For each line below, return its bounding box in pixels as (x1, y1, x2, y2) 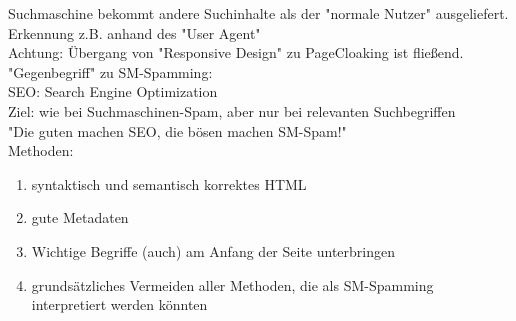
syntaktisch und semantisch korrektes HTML (31, 173, 307, 194)
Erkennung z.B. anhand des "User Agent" (8, 22, 261, 43)
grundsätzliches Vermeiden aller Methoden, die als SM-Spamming (31, 274, 434, 295)
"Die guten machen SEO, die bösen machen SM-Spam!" (8, 120, 347, 141)
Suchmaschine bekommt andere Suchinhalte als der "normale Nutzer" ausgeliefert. (8, 3, 509, 23)
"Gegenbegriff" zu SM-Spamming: (8, 61, 213, 82)
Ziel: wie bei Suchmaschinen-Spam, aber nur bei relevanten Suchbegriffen (8, 100, 456, 121)
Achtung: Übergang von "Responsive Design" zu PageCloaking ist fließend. (8, 42, 464, 63)
